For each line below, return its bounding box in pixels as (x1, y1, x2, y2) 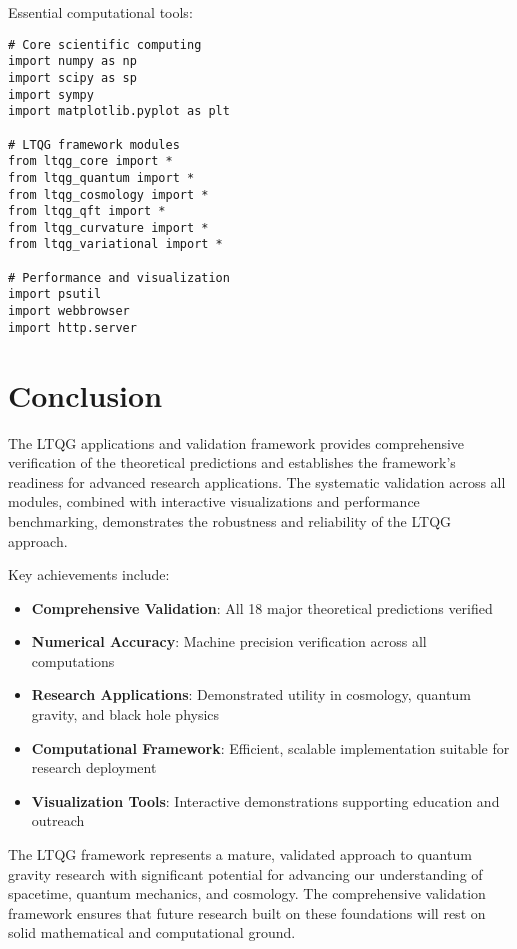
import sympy (8, 87, 94, 102)
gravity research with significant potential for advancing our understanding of (8, 863, 483, 884)
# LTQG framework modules (8, 137, 180, 152)
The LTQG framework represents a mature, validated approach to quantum (8, 844, 472, 865)
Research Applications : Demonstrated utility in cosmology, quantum (31, 684, 471, 705)
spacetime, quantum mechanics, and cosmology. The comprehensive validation (8, 883, 486, 904)
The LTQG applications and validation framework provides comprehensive (8, 432, 465, 453)
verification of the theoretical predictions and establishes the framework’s (8, 452, 456, 473)
